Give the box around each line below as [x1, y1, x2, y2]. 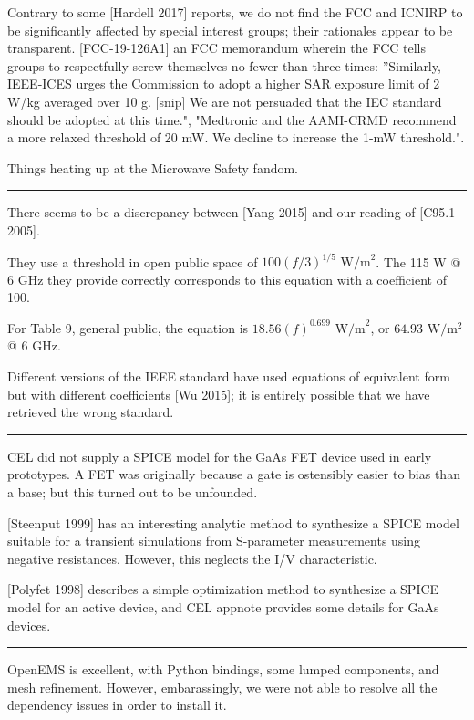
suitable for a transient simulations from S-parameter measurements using [7, 531, 421, 550]
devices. [7, 615, 51, 634]
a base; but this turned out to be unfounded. [7, 482, 258, 501]
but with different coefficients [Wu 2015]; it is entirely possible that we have [7, 384, 430, 403]
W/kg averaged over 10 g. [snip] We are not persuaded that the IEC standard [7, 91, 442, 110]
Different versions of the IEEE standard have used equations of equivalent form [7, 367, 450, 385]
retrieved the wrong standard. [7, 402, 174, 422]
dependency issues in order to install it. [7, 695, 227, 715]
